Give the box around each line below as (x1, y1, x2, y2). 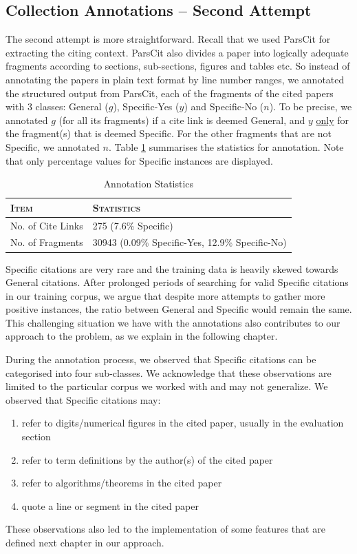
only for (316, 112, 349, 127)
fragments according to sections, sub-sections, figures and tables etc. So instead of (6, 59, 350, 73)
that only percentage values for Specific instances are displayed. (6, 153, 273, 167)
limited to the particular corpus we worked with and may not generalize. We (6, 379, 328, 393)
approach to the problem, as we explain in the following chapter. (6, 329, 278, 343)
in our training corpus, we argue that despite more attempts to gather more (6, 288, 325, 302)
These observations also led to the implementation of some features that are (6, 522, 325, 536)
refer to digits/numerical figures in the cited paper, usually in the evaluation (21, 415, 344, 430)
